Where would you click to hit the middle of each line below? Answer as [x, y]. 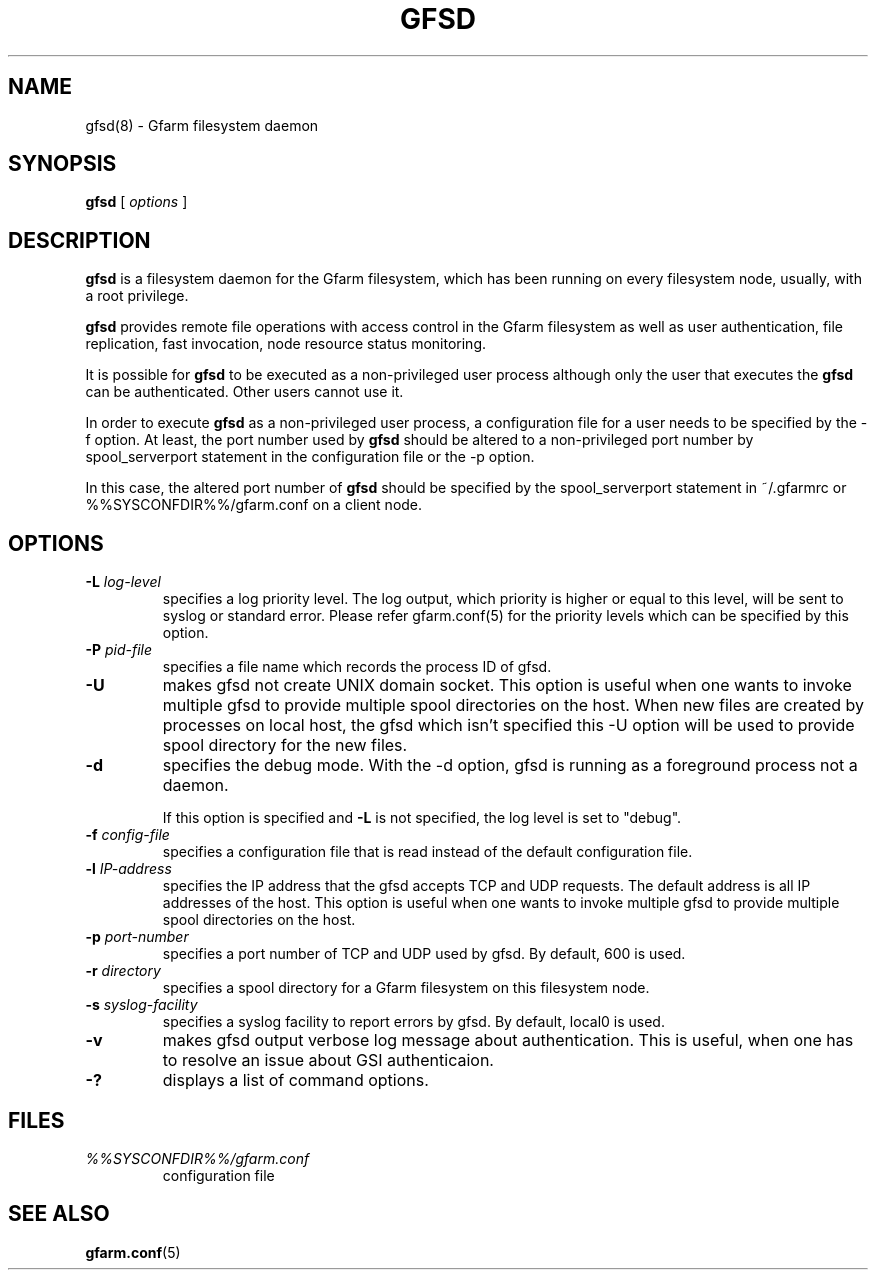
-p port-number [137, 937]
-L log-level [123, 582]
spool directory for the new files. [285, 745]
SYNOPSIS [62, 164]
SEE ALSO [59, 1214]
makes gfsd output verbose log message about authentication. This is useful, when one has [508, 1040]
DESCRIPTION [79, 240]
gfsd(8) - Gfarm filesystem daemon [202, 125]
